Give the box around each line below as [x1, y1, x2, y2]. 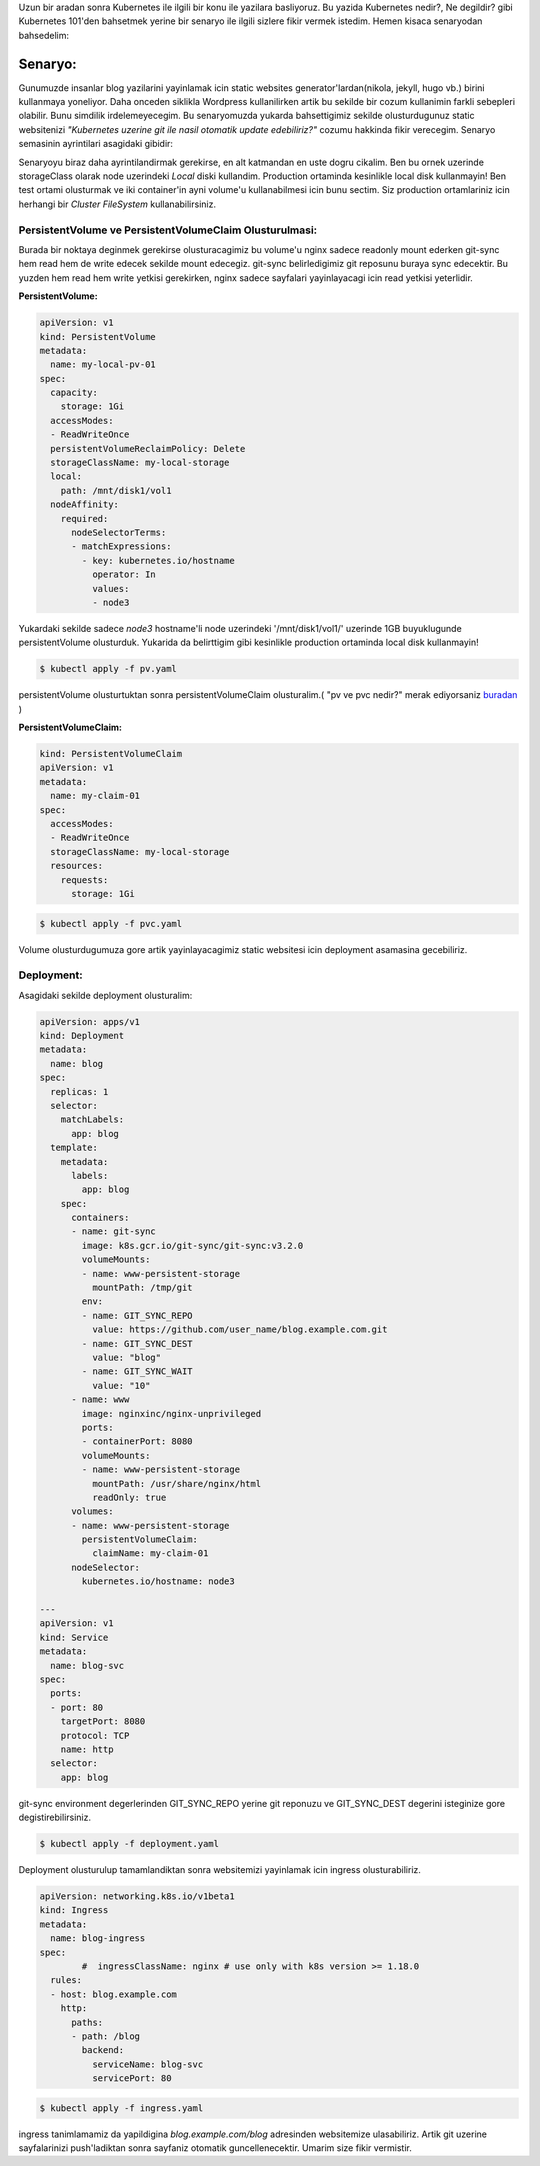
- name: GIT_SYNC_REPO [81, 1310, 194, 1321]
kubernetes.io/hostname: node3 [81, 1576, 235, 1587]
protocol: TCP [60, 1730, 130, 1741]
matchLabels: [60, 1114, 125, 1125]
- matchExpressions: [71, 541, 172, 552]
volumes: [71, 1506, 114, 1517]
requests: [60, 874, 109, 885]
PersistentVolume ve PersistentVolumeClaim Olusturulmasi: [18, 223, 318, 237]
